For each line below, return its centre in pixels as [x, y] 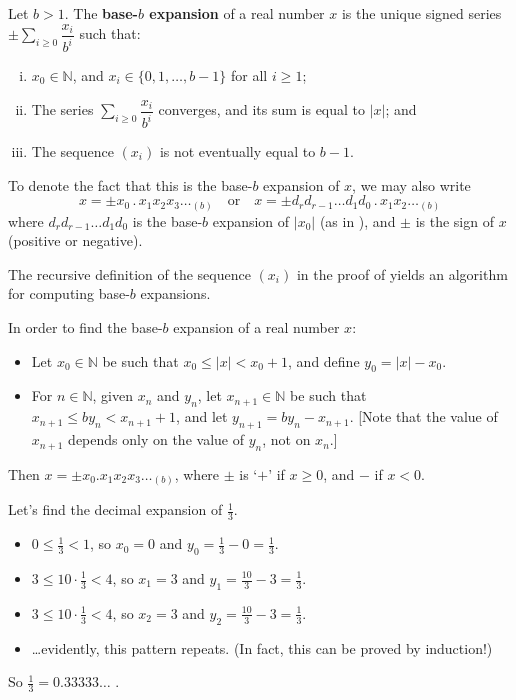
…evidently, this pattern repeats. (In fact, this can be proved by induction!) [262, 647]
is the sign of [454, 220]
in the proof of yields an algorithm [402, 273]
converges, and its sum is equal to [262, 109]
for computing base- [69, 293]
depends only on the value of [156, 439]
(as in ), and [357, 220]
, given [112, 395]
